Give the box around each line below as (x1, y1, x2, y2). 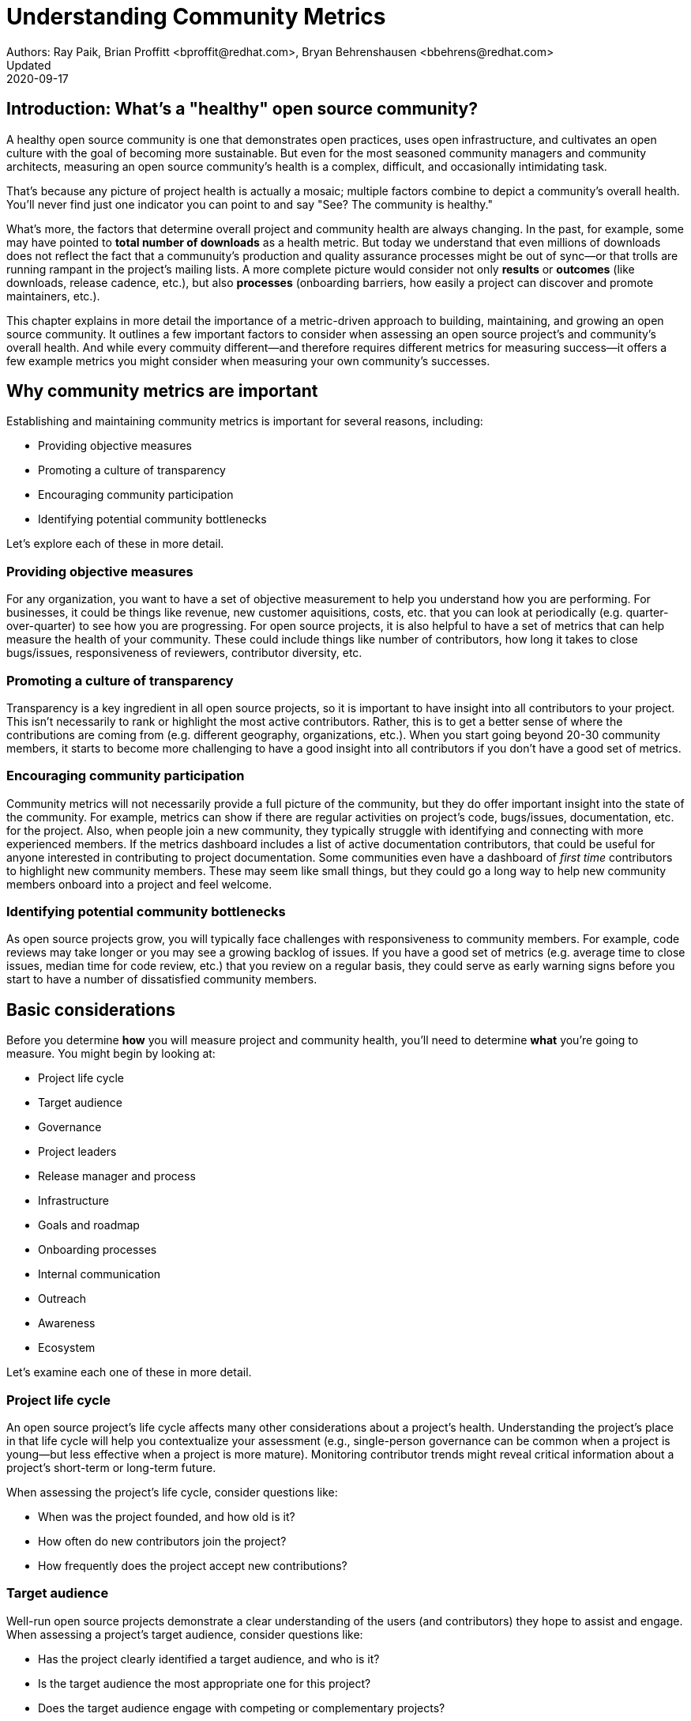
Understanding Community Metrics (6, 3, 386, 30)
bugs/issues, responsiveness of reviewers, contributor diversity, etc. (6, 646, 362, 660)
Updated (6, 58, 51, 72)
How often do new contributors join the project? (38, 1534, 287, 1549)
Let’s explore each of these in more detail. (6, 537, 224, 551)
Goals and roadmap (38, 1218, 140, 1232)
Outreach (38, 1292, 87, 1306)
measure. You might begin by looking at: (6, 1047, 216, 1061)
